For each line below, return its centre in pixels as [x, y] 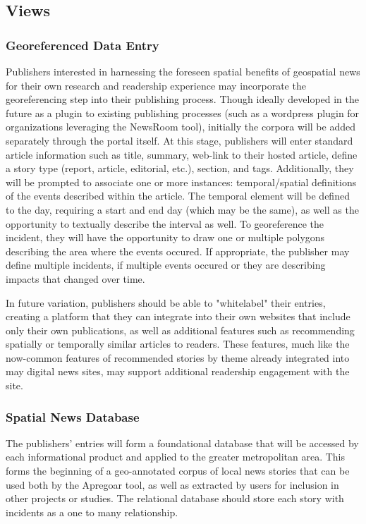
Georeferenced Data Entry [83, 45]
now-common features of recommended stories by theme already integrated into [178, 357]
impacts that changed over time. [75, 278]
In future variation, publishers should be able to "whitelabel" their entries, [166, 302]
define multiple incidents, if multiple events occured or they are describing [166, 265]
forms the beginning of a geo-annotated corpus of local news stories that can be [178, 471]
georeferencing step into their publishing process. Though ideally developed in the [183, 99]
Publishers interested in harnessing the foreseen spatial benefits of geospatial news [183, 71]
